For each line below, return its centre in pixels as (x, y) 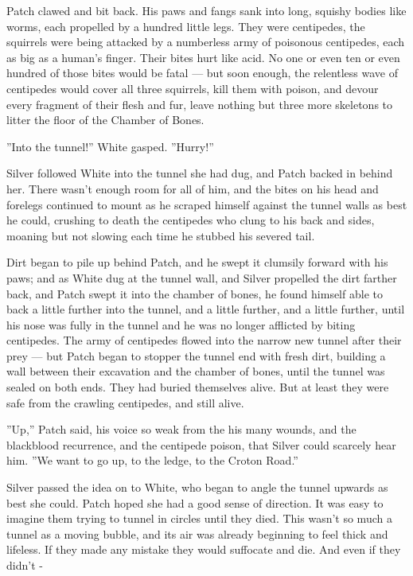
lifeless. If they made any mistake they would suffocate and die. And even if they (204, 549)
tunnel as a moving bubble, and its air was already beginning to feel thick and (197, 533)
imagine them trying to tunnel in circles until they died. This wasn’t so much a (199, 518)
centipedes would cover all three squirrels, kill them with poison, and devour (193, 88)
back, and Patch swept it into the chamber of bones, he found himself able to (195, 293)
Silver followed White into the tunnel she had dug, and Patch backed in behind (200, 173)
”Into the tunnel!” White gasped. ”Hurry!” (110, 146)
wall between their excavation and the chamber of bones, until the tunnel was (196, 371)
